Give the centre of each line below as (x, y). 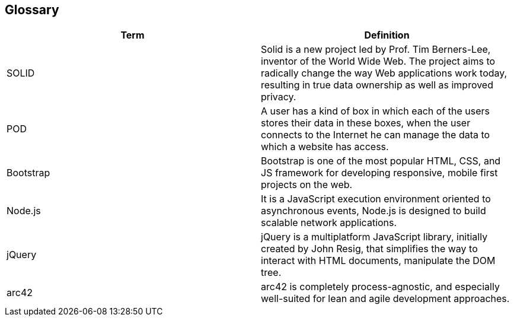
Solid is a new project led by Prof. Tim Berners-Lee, (376, 50)
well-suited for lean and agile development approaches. (385, 299)
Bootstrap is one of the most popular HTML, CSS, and (381, 161)
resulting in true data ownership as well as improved (377, 85)
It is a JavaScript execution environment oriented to (376, 199)
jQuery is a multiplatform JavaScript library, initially (374, 237)
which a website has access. (325, 147)
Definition (387, 35)
